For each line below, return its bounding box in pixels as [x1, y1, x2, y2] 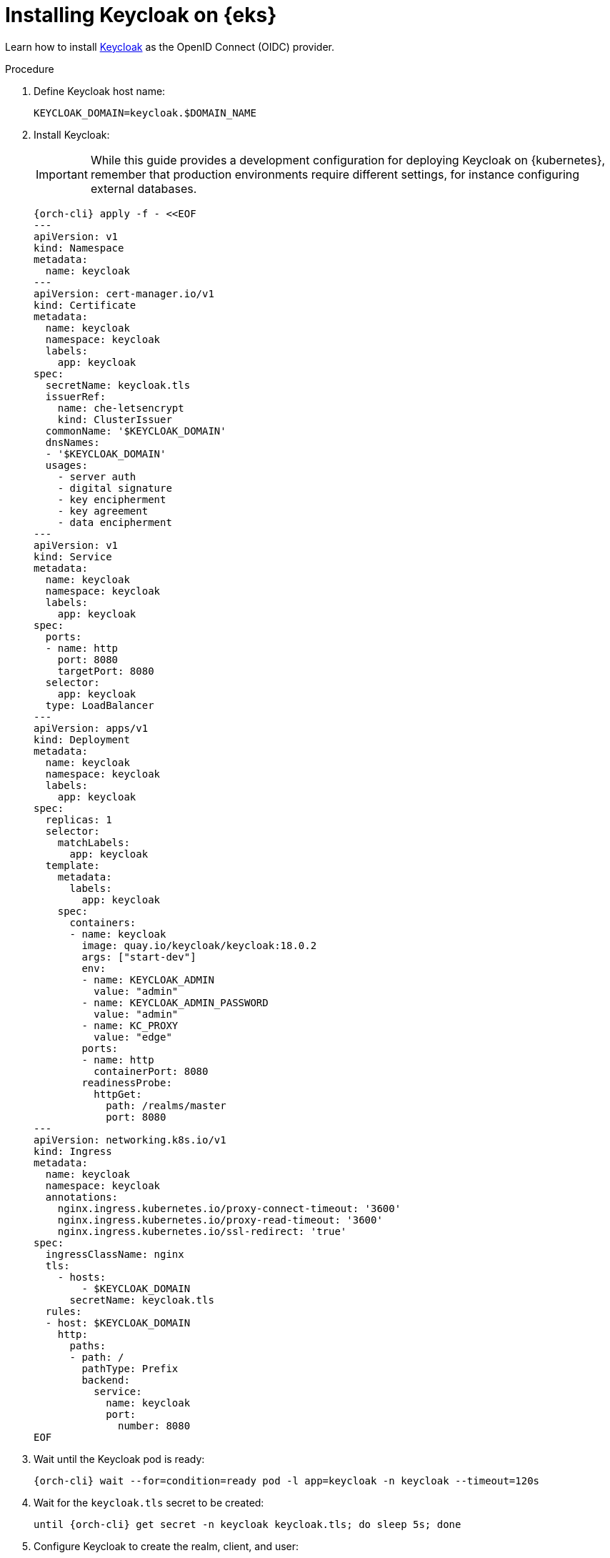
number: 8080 [118, 1419, 191, 1432]
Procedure [5, 62, 54, 75]
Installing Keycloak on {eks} [5, 3, 277, 27]
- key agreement [57, 505, 149, 517]
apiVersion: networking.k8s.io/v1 [34, 1133, 226, 1146]
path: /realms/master [106, 1099, 226, 1111]
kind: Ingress [34, 1145, 112, 1157]
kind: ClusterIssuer [57, 413, 172, 425]
